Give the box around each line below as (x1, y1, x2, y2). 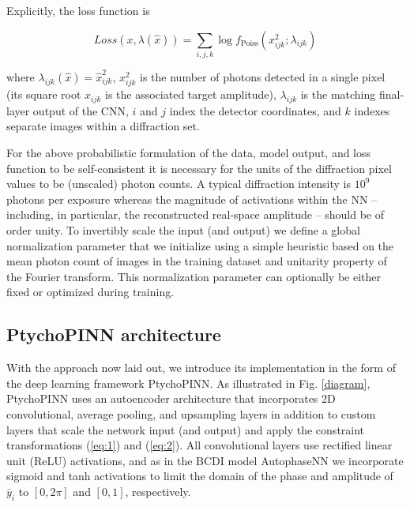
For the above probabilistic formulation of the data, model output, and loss (6, 145, 371, 161)
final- (378, 86, 404, 103)
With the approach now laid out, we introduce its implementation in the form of (6, 359, 396, 376)
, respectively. (125, 483, 191, 499)
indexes (354, 102, 390, 118)
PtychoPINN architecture (6, 322, 221, 347)
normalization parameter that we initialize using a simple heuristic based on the (6, 237, 394, 253)
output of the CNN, (32, 102, 129, 118)
